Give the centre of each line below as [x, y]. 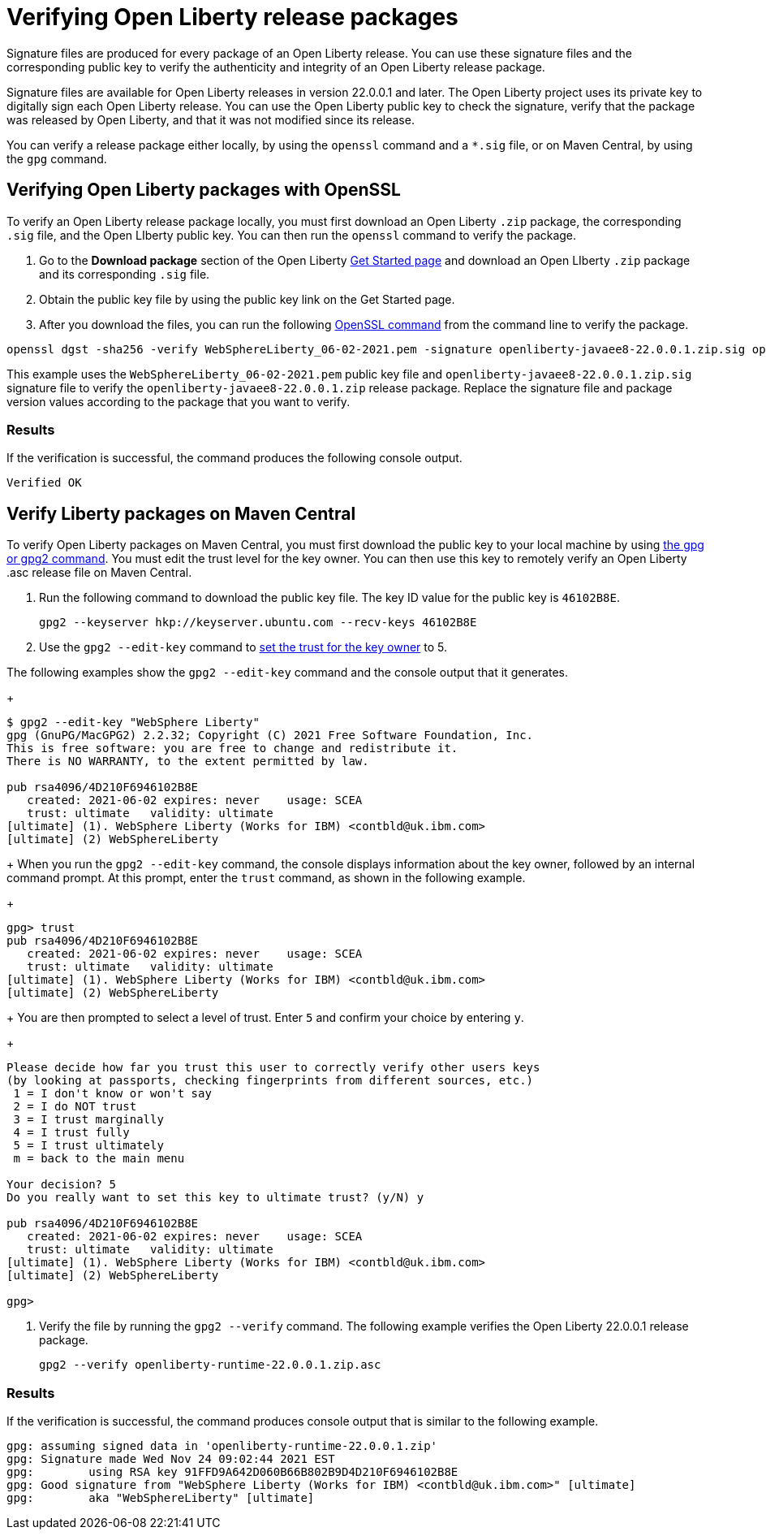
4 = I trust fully [71, 1133]
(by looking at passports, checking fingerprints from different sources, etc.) [270, 1081]
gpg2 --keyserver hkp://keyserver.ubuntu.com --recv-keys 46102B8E [258, 623]
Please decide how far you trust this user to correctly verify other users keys [273, 1068]
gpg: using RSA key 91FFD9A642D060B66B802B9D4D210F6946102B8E [232, 1471]
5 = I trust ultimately [88, 1146]
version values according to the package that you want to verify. [179, 401]
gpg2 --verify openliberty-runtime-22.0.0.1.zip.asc [210, 1365]
